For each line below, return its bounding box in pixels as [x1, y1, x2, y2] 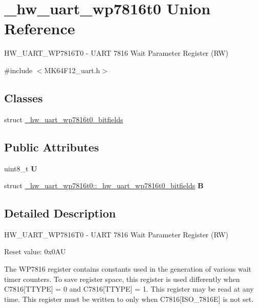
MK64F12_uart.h [44, 64, 100, 75]
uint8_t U [4, 163, 37, 173]
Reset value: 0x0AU [4, 246, 66, 257]
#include [4, 64, 33, 75]
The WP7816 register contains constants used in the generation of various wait [4, 263, 252, 274]
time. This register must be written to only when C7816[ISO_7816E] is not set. [4, 293, 254, 304]
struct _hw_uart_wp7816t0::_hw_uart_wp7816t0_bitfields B [4, 180, 204, 191]
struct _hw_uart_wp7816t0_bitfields [4, 114, 123, 124]
